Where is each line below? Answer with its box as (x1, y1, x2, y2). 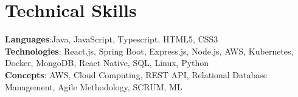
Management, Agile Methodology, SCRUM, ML (5, 80, 182, 93)
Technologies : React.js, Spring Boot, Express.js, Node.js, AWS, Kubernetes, (5, 44, 294, 57)
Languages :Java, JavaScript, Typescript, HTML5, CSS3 (5, 33, 218, 45)
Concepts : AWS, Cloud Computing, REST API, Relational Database (5, 68, 267, 81)
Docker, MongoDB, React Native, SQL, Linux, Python (5, 56, 209, 69)
